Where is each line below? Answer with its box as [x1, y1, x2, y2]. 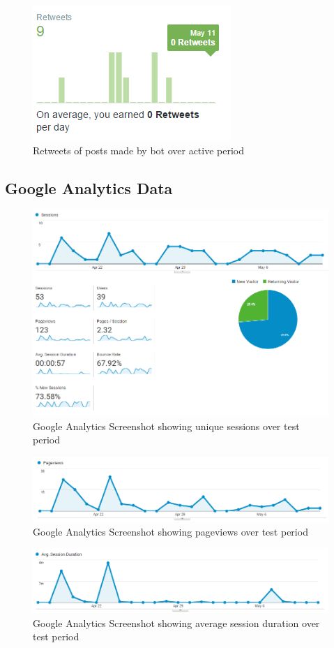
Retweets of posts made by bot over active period [33, 142, 245, 157]
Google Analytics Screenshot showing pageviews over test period [33, 524, 308, 538]
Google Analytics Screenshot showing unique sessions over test [33, 418, 300, 433]
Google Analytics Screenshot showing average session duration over [33, 615, 320, 630]
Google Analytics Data [5, 177, 173, 198]
